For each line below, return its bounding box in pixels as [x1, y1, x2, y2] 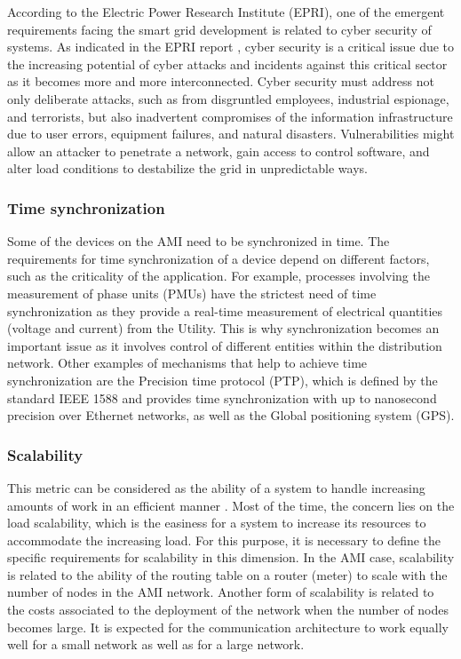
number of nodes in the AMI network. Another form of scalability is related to [7, 583, 434, 601]
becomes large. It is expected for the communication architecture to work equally [7, 617, 449, 636]
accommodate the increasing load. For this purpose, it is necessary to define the [7, 530, 441, 549]
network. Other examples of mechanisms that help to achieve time [7, 353, 368, 372]
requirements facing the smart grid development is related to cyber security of [7, 20, 432, 38]
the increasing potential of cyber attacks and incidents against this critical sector [7, 54, 448, 73]
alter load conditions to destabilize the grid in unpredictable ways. [7, 159, 368, 178]
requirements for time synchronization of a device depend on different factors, [7, 249, 430, 267]
